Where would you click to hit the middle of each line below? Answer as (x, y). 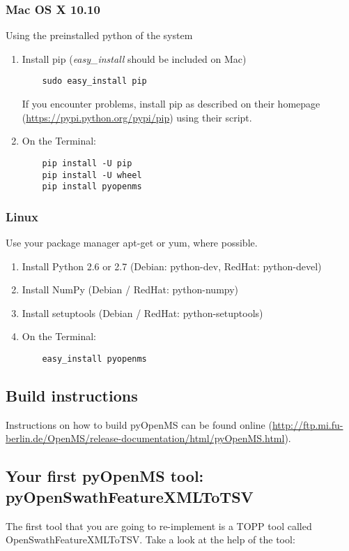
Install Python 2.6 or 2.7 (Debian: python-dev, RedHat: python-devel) (172, 266)
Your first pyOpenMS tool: (105, 476)
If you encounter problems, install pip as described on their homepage (171, 104)
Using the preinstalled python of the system (99, 35)
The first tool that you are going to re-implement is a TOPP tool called (159, 526)
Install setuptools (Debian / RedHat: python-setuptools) (142, 313)
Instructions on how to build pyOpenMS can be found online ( (139, 424)
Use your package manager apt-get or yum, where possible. (132, 243)
